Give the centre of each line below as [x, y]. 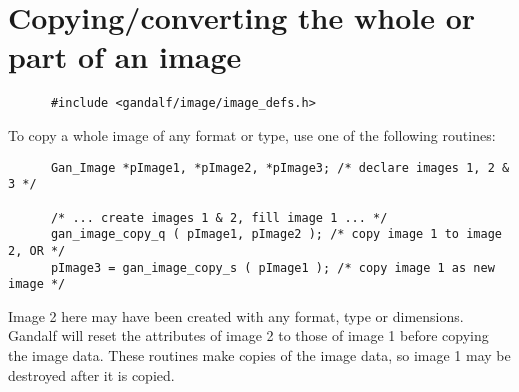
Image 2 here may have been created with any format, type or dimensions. [236, 315]
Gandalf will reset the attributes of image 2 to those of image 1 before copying [248, 335]
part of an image [125, 56]
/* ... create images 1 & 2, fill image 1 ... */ [219, 217]
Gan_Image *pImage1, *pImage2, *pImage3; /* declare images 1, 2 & [280, 167]
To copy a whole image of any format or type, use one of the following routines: [252, 134]
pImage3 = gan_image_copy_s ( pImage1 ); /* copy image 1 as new [272, 267]
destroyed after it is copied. [91, 374]
